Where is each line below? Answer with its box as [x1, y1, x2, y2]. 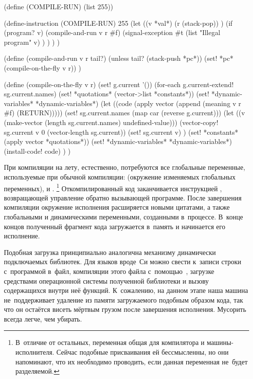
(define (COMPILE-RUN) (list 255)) [4, 1, 113, 11]
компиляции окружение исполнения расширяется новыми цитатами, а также [4, 202, 230, 212]
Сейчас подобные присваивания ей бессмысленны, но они [56, 347, 229, 357]
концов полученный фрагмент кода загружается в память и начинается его [4, 221, 225, 231]
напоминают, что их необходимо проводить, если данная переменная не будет [15, 356, 248, 366]
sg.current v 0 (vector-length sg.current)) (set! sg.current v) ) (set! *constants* [4, 126, 238, 137]
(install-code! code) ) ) [4, 145, 71, 156]
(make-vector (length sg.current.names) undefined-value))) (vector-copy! [4, 117, 218, 127]
